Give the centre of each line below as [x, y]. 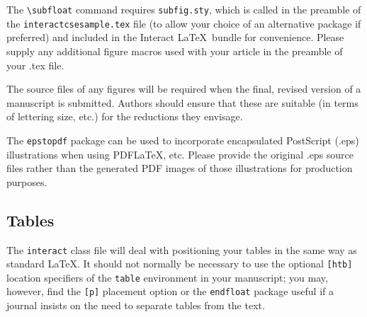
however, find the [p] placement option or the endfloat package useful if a [170, 291]
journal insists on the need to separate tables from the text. [136, 305]
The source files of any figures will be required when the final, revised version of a [184, 89]
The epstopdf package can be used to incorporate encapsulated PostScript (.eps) [183, 140]
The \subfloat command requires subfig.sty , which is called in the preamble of [184, 9]
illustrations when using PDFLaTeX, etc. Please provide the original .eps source [180, 154]
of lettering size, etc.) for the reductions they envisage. [125, 116]
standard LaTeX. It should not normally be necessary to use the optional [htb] [180, 264]
